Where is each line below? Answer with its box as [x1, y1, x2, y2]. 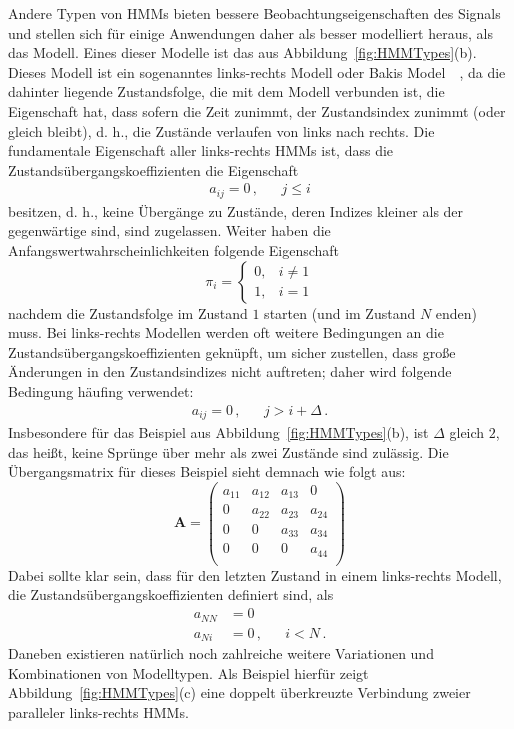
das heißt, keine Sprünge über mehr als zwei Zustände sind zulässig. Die [8, 441, 449, 462]
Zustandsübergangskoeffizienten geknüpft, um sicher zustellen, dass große [8, 341, 456, 362]
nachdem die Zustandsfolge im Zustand [8, 302, 248, 323]
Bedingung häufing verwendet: [8, 380, 194, 401]
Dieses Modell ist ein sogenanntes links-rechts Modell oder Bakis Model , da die [8, 61, 506, 82]
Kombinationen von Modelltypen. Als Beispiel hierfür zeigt [8, 662, 369, 683]
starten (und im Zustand [264, 302, 416, 323]
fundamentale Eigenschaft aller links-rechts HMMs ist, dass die [8, 140, 394, 161]
